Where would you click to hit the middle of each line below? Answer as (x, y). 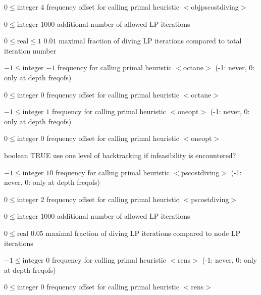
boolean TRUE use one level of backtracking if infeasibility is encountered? (120, 155)
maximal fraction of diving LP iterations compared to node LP (143, 233)
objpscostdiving (215, 7)
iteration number (30, 50)
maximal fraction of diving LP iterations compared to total (150, 41)
